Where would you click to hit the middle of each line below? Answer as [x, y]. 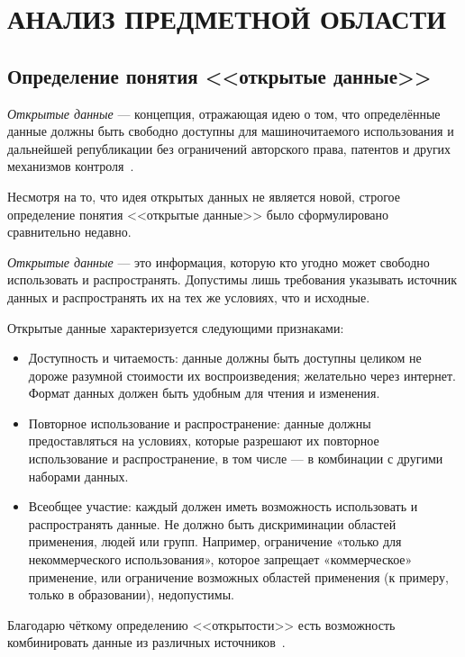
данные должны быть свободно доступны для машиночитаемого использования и [231, 131]
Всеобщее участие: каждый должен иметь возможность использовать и [223, 506]
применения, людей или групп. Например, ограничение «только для [215, 541]
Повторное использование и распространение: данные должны [200, 423]
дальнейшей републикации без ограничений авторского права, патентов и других [229, 148]
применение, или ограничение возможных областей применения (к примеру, [238, 576]
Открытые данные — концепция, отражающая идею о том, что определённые [224, 113]
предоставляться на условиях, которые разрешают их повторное [204, 441]
